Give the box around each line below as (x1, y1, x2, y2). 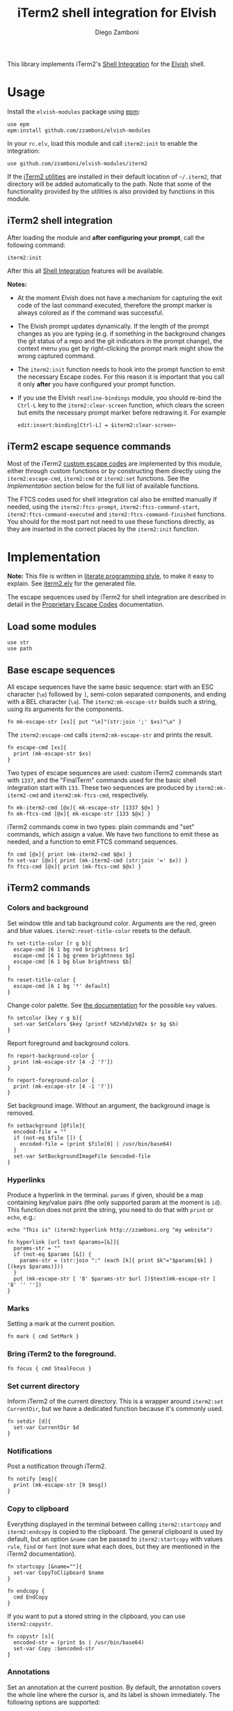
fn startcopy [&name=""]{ (7, 1563, 82, 1570)
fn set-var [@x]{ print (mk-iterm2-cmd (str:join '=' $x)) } (7, 857, 188, 865)
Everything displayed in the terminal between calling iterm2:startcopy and (7, 1520, 221, 1528)
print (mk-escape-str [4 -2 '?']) (13, 1059, 113, 1066)
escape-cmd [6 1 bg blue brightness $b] (13, 958, 132, 965)
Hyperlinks (7, 1174, 45, 1184)
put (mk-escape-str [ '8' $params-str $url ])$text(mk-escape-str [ (13, 1276, 216, 1283)
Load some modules (7, 620, 97, 632)
